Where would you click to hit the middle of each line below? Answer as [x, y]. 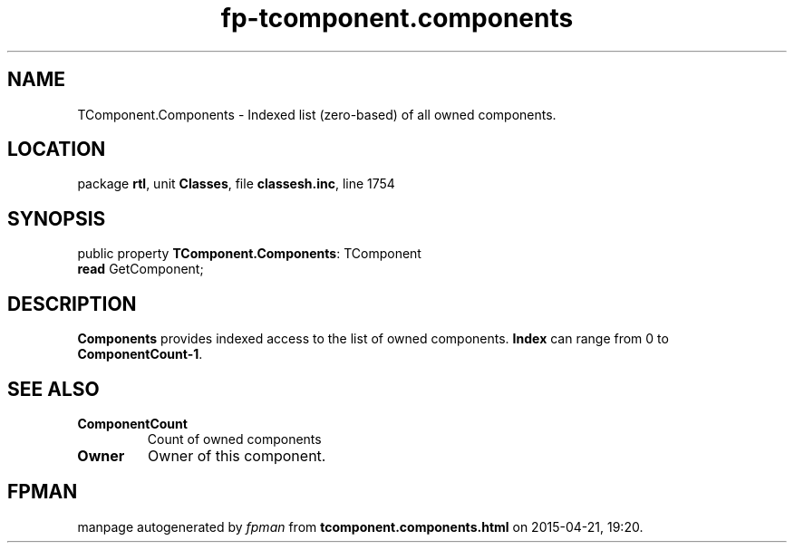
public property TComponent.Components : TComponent [249, 254]
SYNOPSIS [57, 218]
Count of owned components [234, 439]
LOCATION [57, 150]
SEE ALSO [53, 389]
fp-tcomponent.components [397, 18]
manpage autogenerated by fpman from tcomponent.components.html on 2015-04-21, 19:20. [360, 526]
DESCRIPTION [72, 304]
